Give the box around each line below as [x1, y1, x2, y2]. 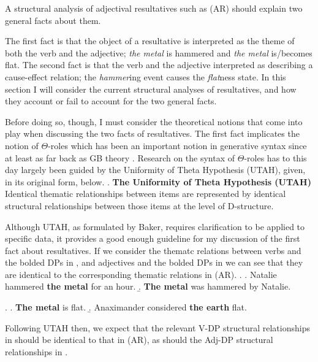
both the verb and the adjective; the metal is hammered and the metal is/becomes [5, 46, 312, 59]
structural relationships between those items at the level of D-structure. [5, 199, 274, 212]
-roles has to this [244, 151, 307, 164]
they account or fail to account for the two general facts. [5, 94, 217, 107]
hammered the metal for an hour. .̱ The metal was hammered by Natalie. [5, 280, 291, 293]
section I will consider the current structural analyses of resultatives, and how [5, 82, 297, 95]
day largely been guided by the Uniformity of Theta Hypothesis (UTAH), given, [5, 163, 306, 176]
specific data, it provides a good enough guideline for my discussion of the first [5, 232, 300, 245]
